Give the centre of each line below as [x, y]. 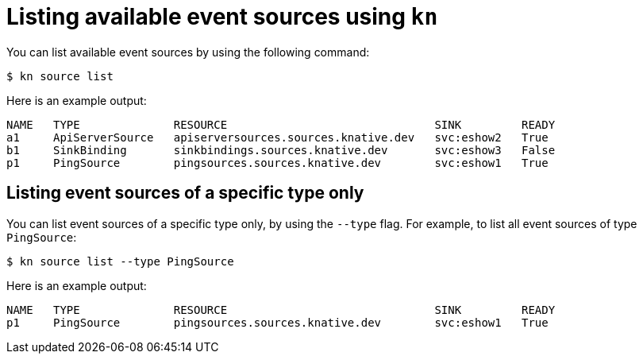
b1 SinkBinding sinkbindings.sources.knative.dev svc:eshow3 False [281, 150]
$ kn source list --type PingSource [120, 261]
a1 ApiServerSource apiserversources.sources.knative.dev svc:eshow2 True [277, 137]
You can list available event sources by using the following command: [188, 52]
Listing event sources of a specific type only [185, 193]
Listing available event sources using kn [222, 17]
